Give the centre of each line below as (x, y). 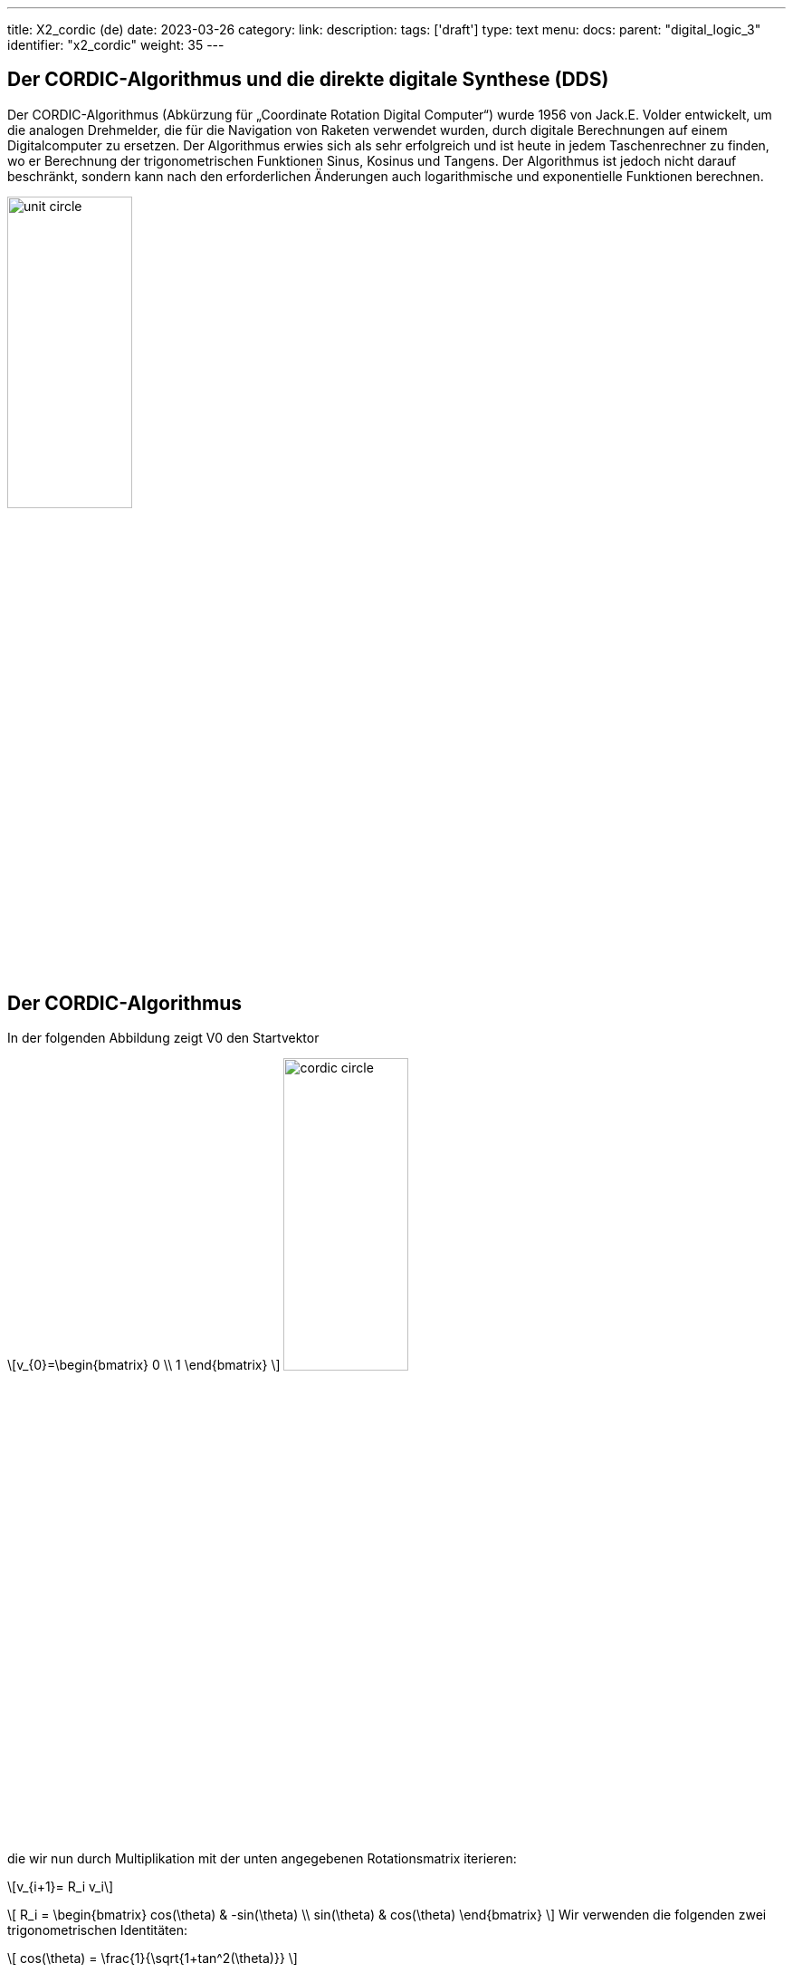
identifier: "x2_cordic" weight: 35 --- (116, 45)
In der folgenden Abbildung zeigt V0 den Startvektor (163, 1038)
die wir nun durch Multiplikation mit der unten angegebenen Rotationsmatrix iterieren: (262, 1859)
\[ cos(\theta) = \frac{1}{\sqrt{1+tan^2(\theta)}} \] (153, 1959)
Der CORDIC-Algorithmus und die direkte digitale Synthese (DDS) (308, 80)
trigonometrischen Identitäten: (98, 1930)
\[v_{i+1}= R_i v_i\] (61, 1887)
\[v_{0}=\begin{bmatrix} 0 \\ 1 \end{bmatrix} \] (144, 1365)
